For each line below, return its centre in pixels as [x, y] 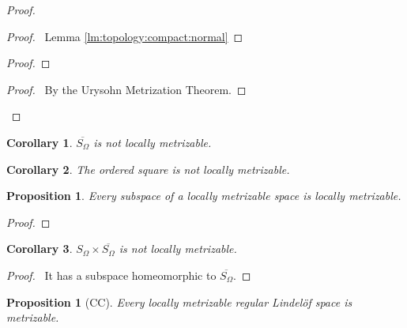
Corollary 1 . [40, 142]
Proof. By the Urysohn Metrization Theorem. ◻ [126, 89]
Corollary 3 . [40, 249]
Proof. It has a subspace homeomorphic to [111, 275]
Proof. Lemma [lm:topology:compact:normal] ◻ [125, 36]
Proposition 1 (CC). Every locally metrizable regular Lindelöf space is [179, 302]
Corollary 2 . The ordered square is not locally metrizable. [148, 169]
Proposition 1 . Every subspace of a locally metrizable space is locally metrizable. [204, 196]
